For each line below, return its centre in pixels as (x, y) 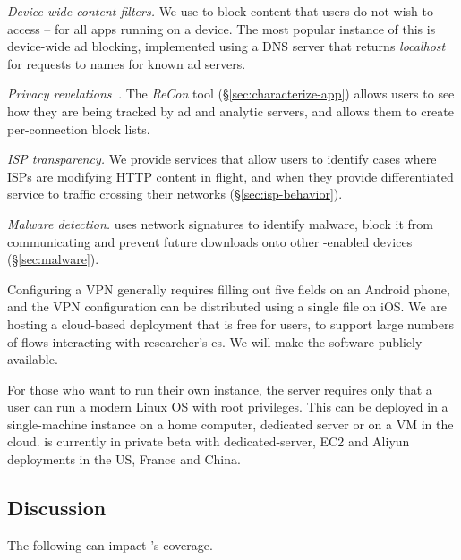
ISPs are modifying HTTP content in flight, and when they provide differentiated (230, 176)
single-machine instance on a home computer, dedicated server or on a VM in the (230, 424)
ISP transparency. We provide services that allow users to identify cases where (222, 159)
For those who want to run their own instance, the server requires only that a (220, 389)
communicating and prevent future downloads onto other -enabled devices (210, 241)
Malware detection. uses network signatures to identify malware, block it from (221, 223)
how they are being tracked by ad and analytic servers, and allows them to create (230, 110)
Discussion (57, 508)
